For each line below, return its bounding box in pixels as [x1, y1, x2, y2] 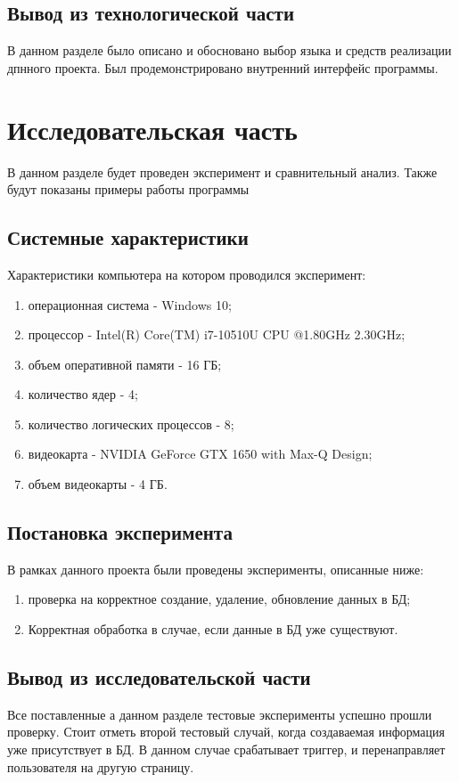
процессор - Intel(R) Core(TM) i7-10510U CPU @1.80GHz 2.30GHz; [28, 325, 406, 344]
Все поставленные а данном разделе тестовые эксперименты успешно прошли [7, 705, 432, 723]
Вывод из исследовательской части [7, 664, 311, 691]
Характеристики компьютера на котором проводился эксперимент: [7, 265, 366, 283]
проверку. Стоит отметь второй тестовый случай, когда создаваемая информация [7, 722, 445, 741]
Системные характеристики [7, 224, 249, 251]
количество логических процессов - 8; [28, 414, 234, 433]
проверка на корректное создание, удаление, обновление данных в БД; [28, 590, 411, 608]
